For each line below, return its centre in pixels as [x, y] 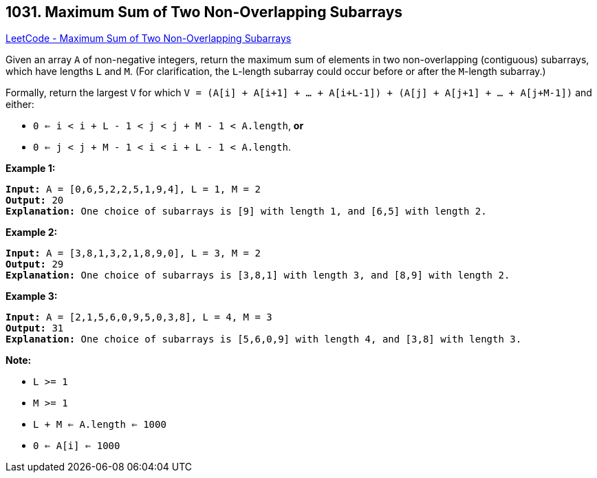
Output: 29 [35, 264]
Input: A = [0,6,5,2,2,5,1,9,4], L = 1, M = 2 [133, 189]
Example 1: [31, 169]
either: [20, 105]
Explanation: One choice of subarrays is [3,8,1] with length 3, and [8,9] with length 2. [258, 275]
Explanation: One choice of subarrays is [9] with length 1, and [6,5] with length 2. [246, 211]
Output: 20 [35, 200]
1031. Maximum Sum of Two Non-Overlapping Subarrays [204, 12]
